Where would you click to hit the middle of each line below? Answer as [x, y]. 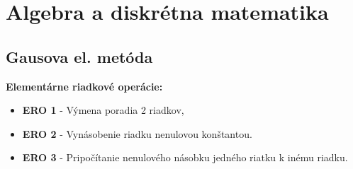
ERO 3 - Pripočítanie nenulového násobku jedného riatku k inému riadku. [185, 157]
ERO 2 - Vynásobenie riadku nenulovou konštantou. [137, 133]
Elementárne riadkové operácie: [84, 86]
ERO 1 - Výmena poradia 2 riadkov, [103, 110]
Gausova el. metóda [79, 56]
